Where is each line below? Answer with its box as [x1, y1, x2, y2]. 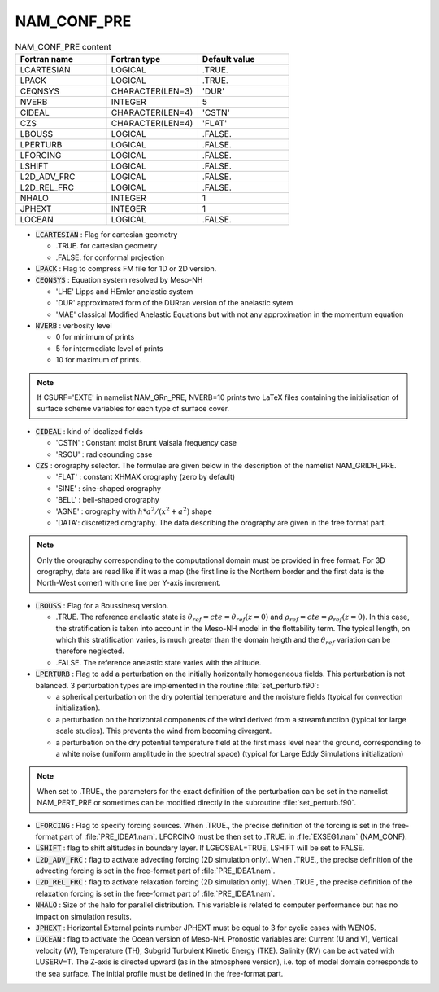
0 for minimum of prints [55, 332, 135, 342]
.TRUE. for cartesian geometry [55, 241, 158, 251]
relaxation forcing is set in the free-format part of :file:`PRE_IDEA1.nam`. [35, 889, 276, 898]
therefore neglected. [55, 646, 125, 656]
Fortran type [111, 53, 161, 64]
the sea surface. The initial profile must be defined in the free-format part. [35, 968, 284, 978]
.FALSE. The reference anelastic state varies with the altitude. [55, 657, 262, 667]
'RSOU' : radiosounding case [55, 449, 153, 459]
